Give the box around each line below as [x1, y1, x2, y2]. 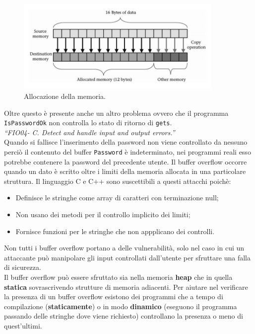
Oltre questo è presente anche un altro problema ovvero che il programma [4, 107, 229, 118]
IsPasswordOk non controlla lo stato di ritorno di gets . [4, 117, 172, 128]
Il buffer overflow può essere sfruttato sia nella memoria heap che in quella [4, 272, 233, 282]
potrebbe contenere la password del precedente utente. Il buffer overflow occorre [4, 156, 247, 167]
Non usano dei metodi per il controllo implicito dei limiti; [15, 209, 191, 220]
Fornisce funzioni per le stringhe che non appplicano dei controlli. [15, 226, 215, 236]
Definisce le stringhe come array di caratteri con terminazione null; [15, 192, 219, 203]
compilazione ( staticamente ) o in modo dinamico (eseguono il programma [4, 301, 237, 311]
